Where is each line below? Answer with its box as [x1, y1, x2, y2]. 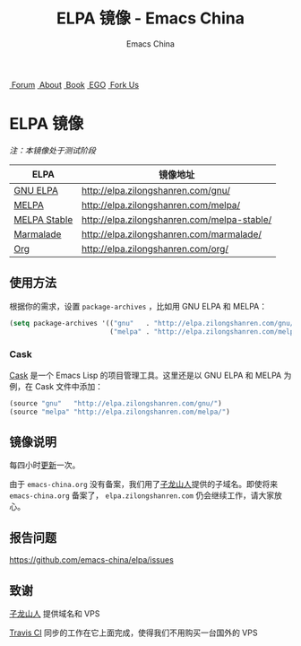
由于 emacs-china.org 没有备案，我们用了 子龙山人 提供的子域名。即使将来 [9, 479, 279, 490]
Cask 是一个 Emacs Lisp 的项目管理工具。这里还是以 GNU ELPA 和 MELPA [9, 370, 282, 380]
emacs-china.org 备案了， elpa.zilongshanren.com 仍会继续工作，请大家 [9, 490, 275, 501]
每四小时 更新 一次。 [9, 459, 81, 471]
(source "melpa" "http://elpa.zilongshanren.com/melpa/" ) [9, 407, 230, 416]
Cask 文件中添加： [34, 380, 104, 391]
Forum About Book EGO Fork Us [11, 79, 140, 90]
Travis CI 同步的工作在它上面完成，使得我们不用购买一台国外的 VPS [9, 627, 258, 638]
